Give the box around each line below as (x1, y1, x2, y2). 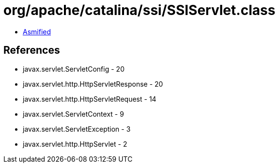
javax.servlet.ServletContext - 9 (23, 109, 124, 118)
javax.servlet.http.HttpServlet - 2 (23, 139, 127, 148)
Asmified (23, 27, 51, 36)
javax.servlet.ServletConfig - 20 (23, 64, 124, 73)
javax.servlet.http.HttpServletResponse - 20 (23, 79, 163, 88)
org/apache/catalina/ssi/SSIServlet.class (3, 2, 276, 18)
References (3, 44, 60, 57)
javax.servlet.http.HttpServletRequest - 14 (23, 94, 156, 103)
